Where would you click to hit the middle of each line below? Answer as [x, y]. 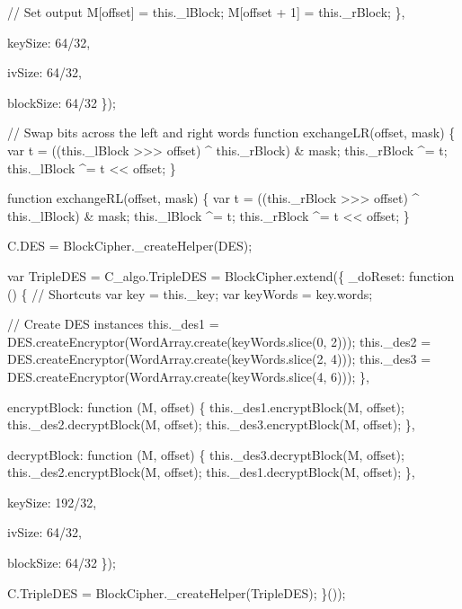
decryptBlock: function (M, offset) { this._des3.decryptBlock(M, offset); [206, 454]
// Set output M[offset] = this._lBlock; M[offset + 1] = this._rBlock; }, [206, 12]
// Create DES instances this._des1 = [113, 324]
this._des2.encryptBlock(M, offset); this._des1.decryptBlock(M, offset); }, [211, 472]
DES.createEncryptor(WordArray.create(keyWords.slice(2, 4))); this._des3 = [219, 359]
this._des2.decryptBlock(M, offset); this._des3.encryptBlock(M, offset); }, [211, 424]
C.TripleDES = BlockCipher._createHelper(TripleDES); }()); [177, 592]
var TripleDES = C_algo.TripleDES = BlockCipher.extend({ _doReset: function [231, 275]
